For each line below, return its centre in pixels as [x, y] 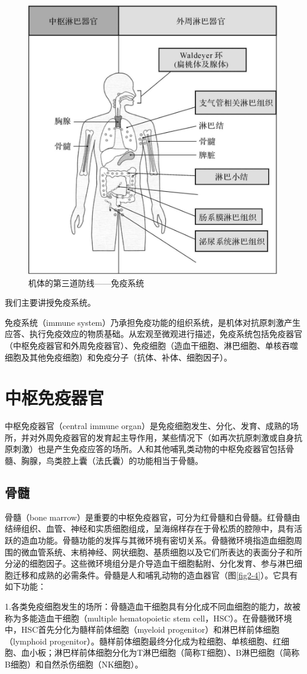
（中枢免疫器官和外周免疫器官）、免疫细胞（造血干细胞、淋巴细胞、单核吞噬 [151, 345]
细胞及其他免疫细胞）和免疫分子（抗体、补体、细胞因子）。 [118, 357]
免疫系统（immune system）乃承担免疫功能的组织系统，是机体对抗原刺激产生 [153, 322]
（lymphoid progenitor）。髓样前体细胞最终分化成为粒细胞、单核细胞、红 [143, 641]
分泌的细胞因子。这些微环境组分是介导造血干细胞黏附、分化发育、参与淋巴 [149, 563]
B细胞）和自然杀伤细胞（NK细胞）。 [74, 664]
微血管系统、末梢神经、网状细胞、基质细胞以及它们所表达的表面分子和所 [161, 552]
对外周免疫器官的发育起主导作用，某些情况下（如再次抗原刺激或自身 [161, 437]
